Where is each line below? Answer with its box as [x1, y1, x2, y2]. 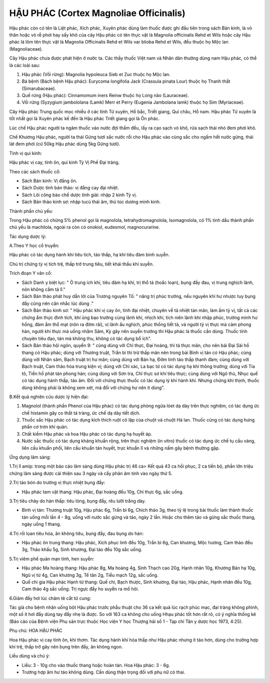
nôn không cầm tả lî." [21, 286, 65, 292]
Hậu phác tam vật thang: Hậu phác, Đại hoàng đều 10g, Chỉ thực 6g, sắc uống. [21, 489, 183, 495]
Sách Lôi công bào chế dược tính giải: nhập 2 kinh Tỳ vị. [21, 192, 137, 198]
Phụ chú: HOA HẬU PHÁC [9, 627, 62, 633]
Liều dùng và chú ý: [9, 653, 50, 659]
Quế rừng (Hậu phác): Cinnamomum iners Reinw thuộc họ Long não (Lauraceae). [21, 93, 189, 99]
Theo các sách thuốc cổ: [9, 168, 61, 175]
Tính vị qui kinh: [9, 150, 42, 156]
